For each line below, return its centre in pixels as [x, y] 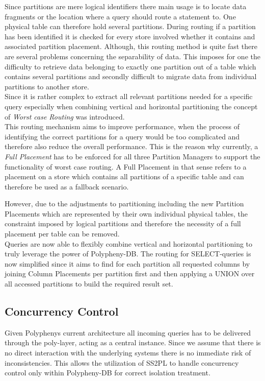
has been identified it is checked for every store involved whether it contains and [130, 36]
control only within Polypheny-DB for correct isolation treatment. [108, 373]
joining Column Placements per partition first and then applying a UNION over [130, 273]
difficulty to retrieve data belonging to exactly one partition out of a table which [130, 66]
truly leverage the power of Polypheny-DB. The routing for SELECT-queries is [128, 254]
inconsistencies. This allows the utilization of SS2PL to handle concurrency [122, 362]
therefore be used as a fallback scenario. [67, 186]
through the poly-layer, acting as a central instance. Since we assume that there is [133, 342]
